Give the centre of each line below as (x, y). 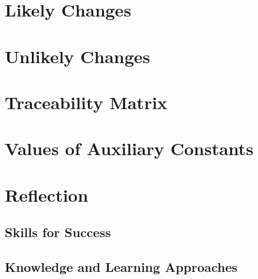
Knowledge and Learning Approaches (121, 267)
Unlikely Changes (78, 56)
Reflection (47, 194)
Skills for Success (58, 232)
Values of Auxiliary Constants (129, 148)
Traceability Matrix (86, 102)
